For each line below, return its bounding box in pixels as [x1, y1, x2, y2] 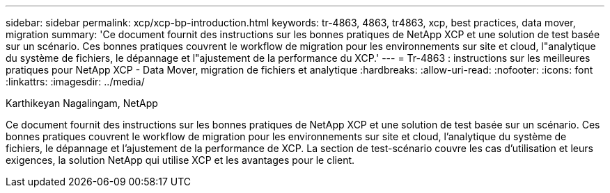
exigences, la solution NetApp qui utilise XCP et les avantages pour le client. [6, 154, 355, 166]
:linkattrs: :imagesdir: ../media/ [6, 76, 145, 87]
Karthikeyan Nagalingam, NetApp [6, 97, 158, 109]
